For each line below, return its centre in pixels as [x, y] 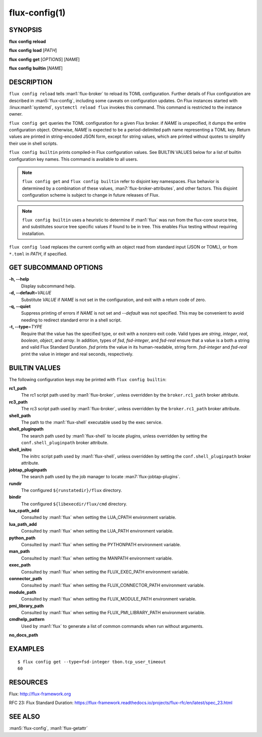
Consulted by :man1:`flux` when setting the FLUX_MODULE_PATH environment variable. [109, 599]
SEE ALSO [25, 717]
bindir [15, 497]
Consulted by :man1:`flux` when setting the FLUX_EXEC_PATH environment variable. [105, 572]
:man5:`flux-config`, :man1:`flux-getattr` [49, 728]
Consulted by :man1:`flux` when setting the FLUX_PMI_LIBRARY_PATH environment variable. [113, 612]
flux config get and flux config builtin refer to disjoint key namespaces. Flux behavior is [121, 182]
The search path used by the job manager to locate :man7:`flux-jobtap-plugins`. [101, 477]
